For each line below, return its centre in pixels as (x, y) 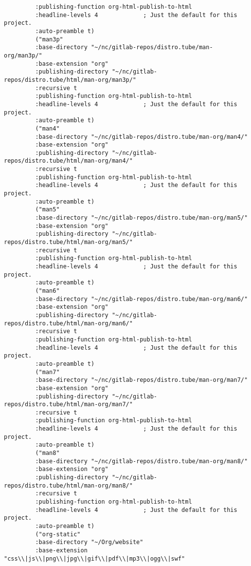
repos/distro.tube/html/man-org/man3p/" (70, 80)
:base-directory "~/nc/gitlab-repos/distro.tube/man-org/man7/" (142, 380)
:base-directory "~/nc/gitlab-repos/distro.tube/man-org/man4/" (142, 137)
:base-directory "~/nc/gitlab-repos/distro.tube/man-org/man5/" (142, 218)
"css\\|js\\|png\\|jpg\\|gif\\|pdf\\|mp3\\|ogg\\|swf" (95, 558)
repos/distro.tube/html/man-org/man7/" (68, 405)
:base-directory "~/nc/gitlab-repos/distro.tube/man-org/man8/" (142, 461)
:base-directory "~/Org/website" (89, 542)
